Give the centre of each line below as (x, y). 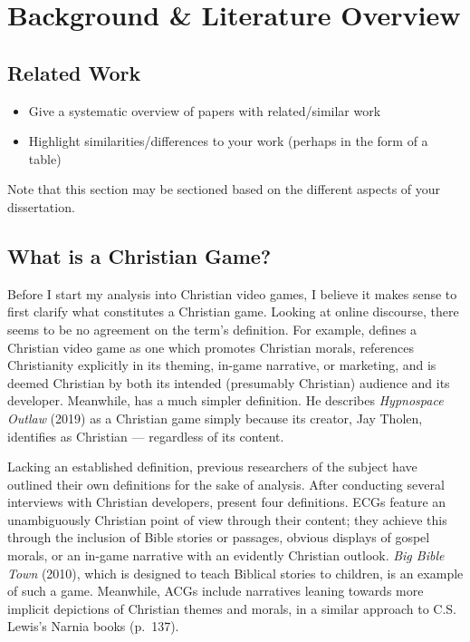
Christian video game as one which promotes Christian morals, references (211, 347)
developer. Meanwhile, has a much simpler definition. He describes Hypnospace (225, 400)
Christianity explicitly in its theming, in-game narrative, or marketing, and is (222, 365)
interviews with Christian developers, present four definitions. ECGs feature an (227, 502)
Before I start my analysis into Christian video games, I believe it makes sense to (232, 293)
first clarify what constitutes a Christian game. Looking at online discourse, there (233, 311)
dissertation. (41, 206)
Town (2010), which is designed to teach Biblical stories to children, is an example (235, 573)
